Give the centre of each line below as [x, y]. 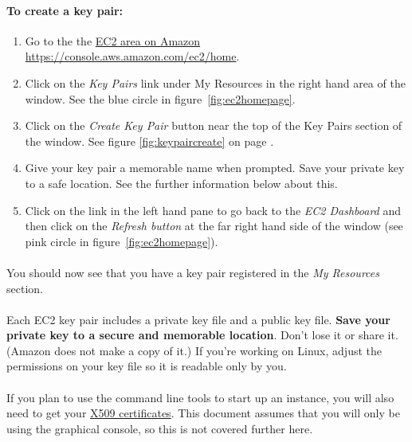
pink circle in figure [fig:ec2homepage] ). [122, 241]
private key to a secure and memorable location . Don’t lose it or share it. [202, 335]
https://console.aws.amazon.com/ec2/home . [132, 56]
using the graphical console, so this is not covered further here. [160, 428]
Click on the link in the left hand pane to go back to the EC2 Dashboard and [213, 210]
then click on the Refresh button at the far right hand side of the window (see [214, 226]
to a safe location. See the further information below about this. [181, 183]
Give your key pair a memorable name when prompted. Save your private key [215, 168]
